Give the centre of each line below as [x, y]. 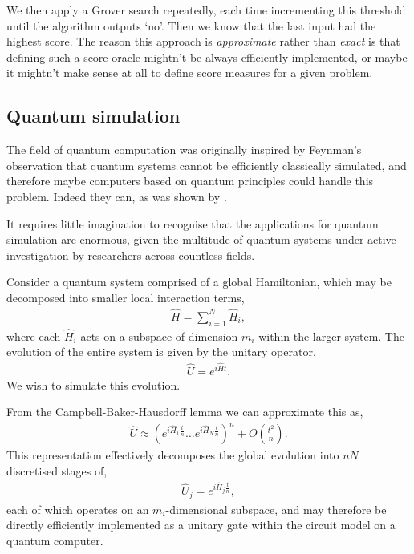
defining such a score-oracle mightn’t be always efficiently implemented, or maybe [207, 57]
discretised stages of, [57, 470]
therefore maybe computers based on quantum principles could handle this [190, 181]
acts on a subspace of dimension [159, 336]
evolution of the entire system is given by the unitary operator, [161, 352]
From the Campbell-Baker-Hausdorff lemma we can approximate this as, [185, 412]
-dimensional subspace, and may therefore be [276, 509]
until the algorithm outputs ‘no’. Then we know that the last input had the [191, 25]
